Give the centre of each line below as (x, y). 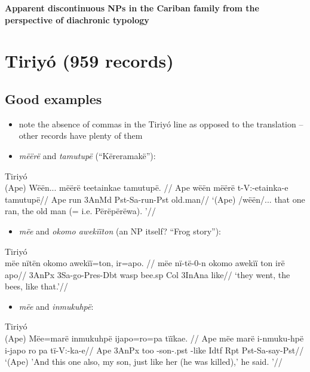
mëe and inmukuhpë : (56, 306)
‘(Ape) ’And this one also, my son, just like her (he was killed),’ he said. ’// (144, 362)
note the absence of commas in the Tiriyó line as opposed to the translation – (161, 124)
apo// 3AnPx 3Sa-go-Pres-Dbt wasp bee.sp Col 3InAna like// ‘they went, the (148, 274)
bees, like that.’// (36, 286)
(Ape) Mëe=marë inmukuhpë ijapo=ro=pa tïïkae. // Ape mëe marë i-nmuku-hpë (154, 338)
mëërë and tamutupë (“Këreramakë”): (87, 155)
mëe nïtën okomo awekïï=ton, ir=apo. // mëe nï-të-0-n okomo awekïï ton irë (145, 263)
